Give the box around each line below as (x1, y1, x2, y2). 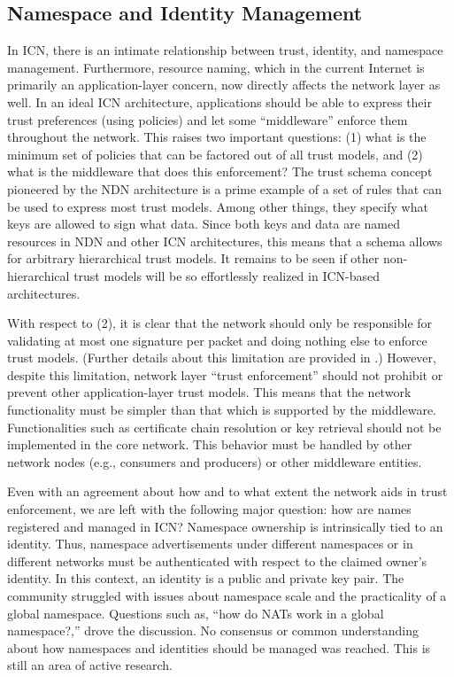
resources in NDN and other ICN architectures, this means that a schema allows (7, 231, 442, 250)
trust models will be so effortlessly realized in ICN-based (73, 266, 381, 284)
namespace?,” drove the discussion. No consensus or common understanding (7, 621, 419, 640)
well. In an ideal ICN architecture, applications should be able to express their (7, 92, 432, 111)
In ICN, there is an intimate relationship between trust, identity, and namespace (7, 41, 443, 59)
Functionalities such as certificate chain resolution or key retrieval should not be (7, 417, 442, 436)
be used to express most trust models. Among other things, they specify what (7, 197, 428, 215)
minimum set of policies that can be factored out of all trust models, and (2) (7, 144, 423, 163)
